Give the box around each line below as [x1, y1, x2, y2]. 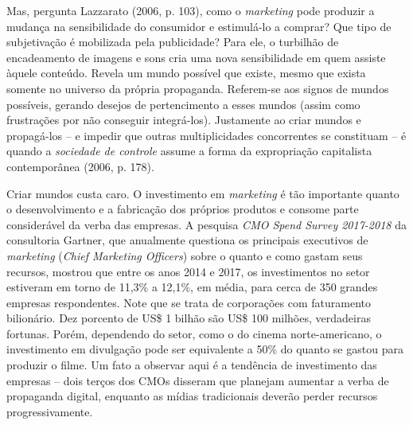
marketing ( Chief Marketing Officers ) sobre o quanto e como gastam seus [6, 247, 363, 263]
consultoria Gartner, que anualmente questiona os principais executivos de [6, 232, 368, 248]
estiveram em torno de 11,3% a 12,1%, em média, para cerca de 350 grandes [6, 279, 378, 295]
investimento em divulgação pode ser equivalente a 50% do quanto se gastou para [6, 341, 403, 357]
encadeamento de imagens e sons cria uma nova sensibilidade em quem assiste [6, 49, 386, 65]
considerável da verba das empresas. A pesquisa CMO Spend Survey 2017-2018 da [6, 216, 407, 232]
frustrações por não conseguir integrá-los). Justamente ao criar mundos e [6, 111, 361, 128]
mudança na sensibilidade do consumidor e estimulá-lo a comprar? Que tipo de [6, 18, 392, 34]
